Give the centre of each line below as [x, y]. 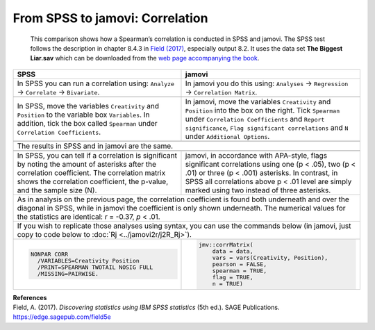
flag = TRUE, [233, 277]
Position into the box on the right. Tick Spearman [262, 110]
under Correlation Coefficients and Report [255, 119]
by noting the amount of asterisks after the [86, 164]
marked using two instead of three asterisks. [258, 190]
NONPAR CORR [49, 255]
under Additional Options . [227, 136]
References [30, 297]
